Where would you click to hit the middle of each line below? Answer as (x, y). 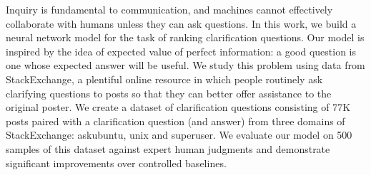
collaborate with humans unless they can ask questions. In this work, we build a (181, 23)
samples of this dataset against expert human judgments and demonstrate (168, 148)
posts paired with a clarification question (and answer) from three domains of (175, 121)
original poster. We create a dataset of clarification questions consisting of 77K (178, 107)
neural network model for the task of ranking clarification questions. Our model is (185, 37)
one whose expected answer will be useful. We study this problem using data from (185, 65)
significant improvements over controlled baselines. (116, 163)
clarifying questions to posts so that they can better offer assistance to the (169, 93)
